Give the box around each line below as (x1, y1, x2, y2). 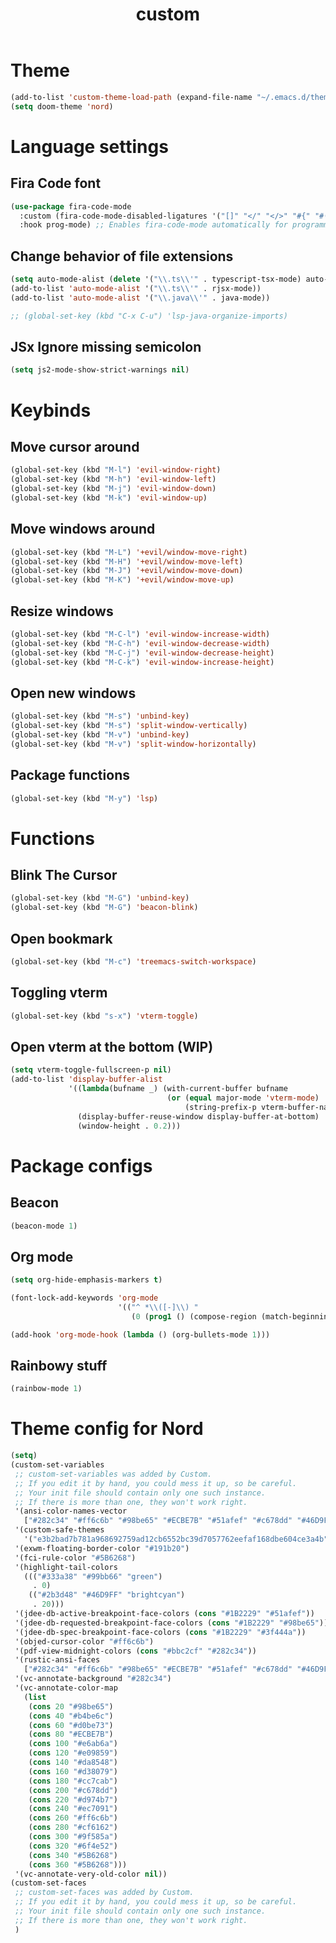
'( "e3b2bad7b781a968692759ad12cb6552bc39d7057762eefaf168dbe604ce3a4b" (23, 1534, 329, 1545)
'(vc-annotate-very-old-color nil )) (14, 1869, 168, 1879)
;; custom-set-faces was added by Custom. (14, 1888, 195, 1898)
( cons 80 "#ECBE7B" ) (28, 1729, 114, 1740)
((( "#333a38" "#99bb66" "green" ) (23, 1571, 163, 1582)
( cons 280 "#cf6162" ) (28, 1823, 118, 1833)
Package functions (10, 767, 130, 784)
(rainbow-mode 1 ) (10, 1384, 83, 1394)
